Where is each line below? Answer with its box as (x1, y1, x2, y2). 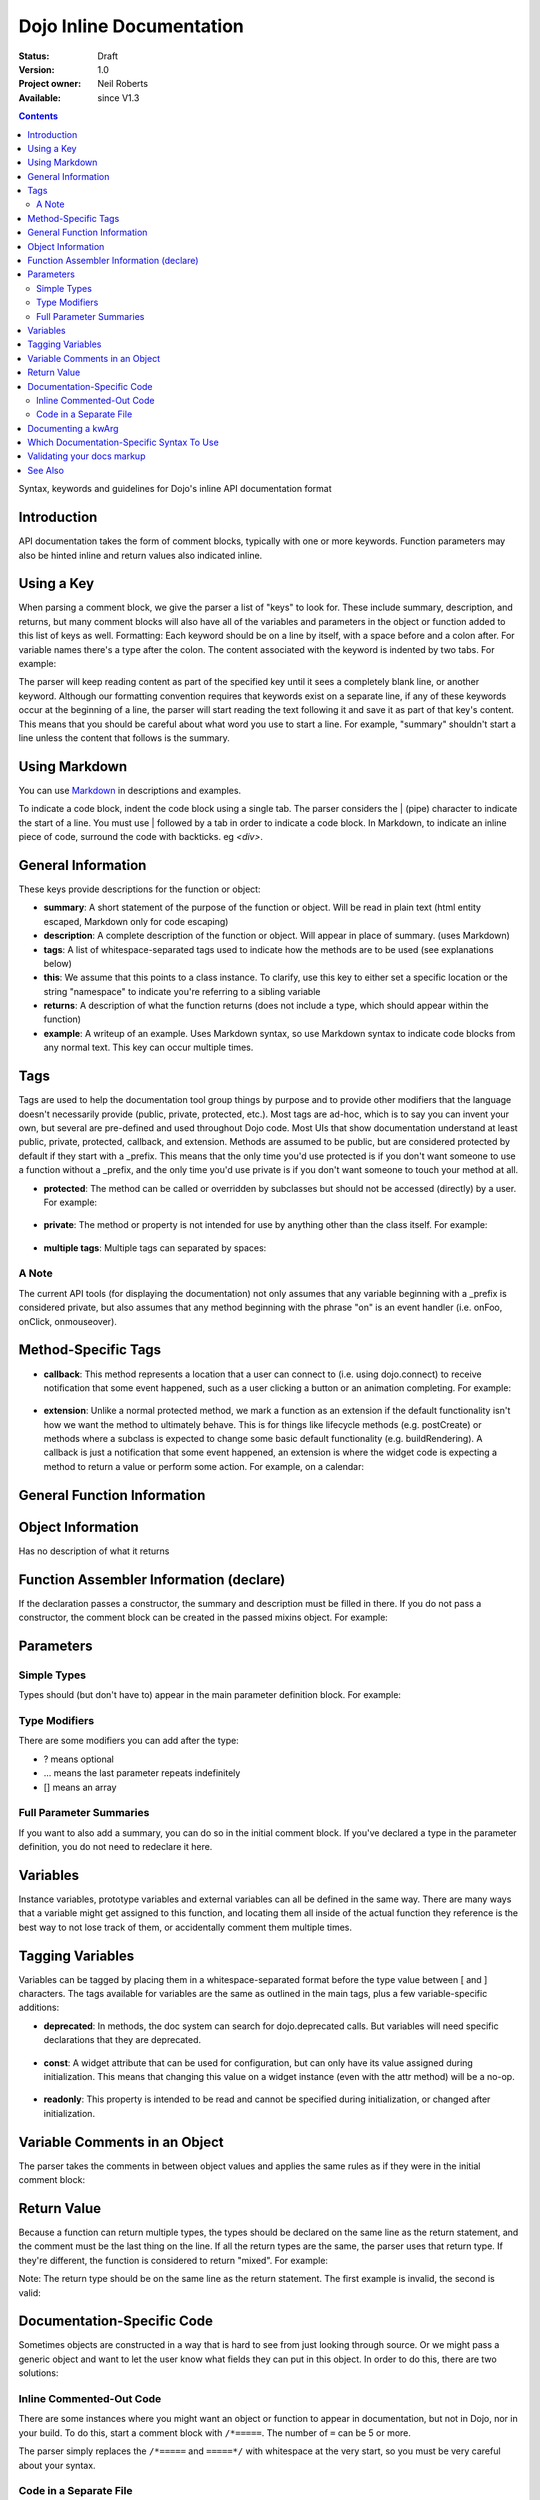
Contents (18, 110, 59, 122)
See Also (27, 464, 65, 476)
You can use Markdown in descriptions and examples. (18, 784, 242, 796)
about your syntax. (18, 2459, 96, 2471)
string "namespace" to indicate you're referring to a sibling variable (43, 985, 321, 997)
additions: (18, 2001, 60, 2014)
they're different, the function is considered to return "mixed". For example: (18, 2254, 329, 2266)
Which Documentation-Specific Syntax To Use (27, 436, 219, 449)
